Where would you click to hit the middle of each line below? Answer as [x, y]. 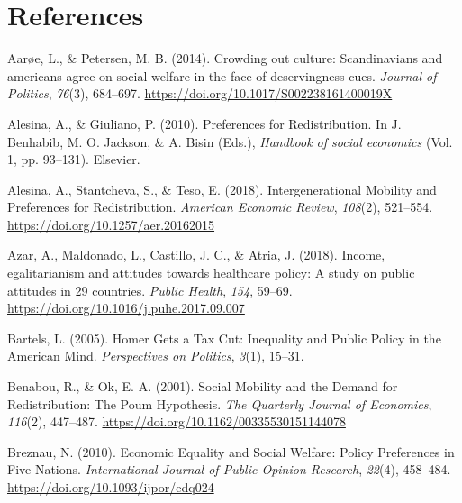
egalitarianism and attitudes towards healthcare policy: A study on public [211, 273]
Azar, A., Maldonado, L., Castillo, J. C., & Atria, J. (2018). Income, [196, 255]
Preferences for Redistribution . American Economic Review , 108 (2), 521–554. [220, 207]
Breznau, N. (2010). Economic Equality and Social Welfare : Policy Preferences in [231, 451]
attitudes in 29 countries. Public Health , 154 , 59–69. [150, 290]
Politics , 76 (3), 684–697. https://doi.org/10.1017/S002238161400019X [200, 93]
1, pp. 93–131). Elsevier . [74, 159]
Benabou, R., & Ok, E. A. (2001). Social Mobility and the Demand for [203, 386]
